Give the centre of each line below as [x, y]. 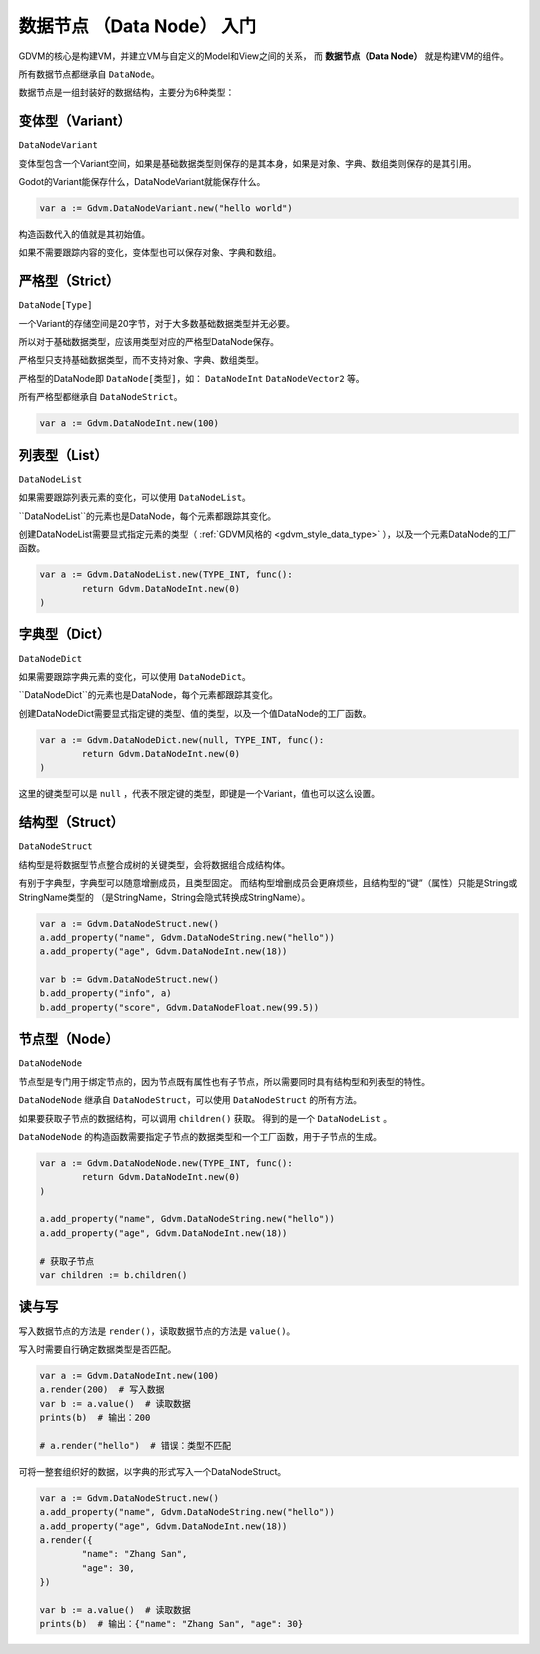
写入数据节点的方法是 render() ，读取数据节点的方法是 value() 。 [157, 1331]
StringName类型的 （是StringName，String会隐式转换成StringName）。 [164, 897]
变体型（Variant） [74, 121]
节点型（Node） [68, 1039]
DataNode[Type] [56, 305]
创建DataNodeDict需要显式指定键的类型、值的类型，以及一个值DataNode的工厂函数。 [195, 713]
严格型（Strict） [69, 281]
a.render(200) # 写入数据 [102, 1389]
